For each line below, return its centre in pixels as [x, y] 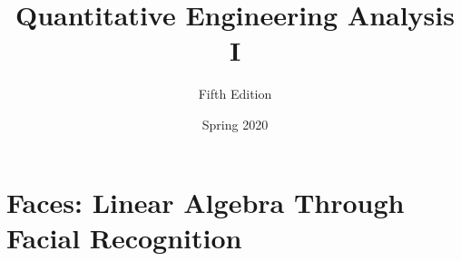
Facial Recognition [124, 237]
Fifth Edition [235, 94]
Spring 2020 [235, 124]
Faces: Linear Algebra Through [206, 202]
